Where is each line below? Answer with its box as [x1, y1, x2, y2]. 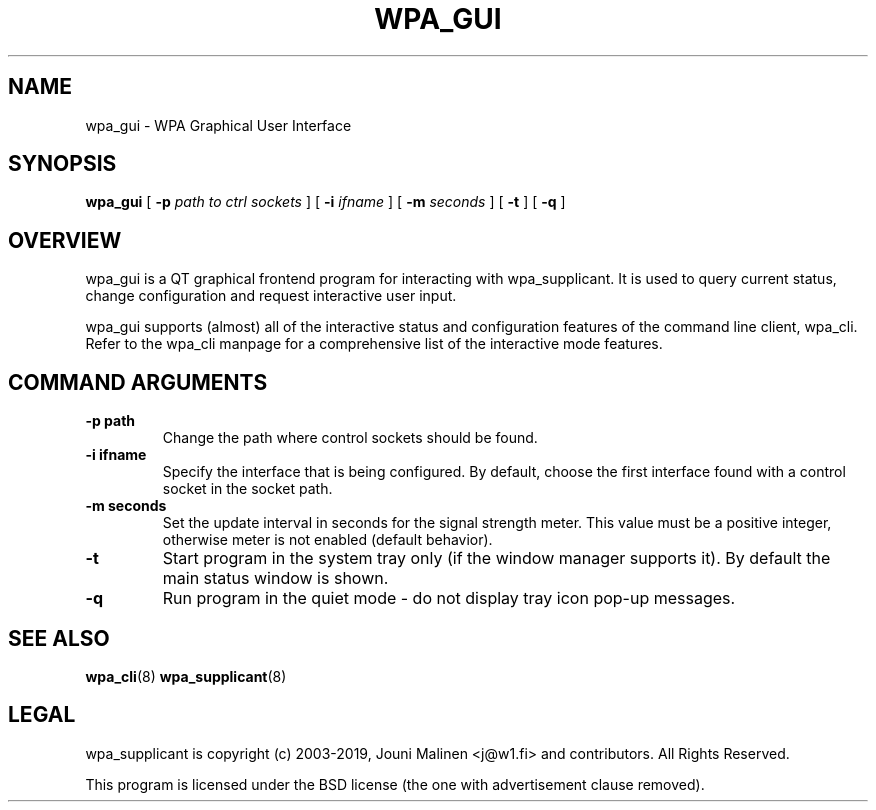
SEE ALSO [8, 625, 110, 651]
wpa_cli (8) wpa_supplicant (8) [85, 667, 287, 685]
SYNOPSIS [8, 151, 117, 177]
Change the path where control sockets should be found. [162, 429, 538, 447]
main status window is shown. [162, 568, 389, 589]
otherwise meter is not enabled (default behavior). [162, 531, 493, 549]
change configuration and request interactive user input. [85, 287, 457, 305]
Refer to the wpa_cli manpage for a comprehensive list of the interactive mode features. [85, 335, 663, 353]
